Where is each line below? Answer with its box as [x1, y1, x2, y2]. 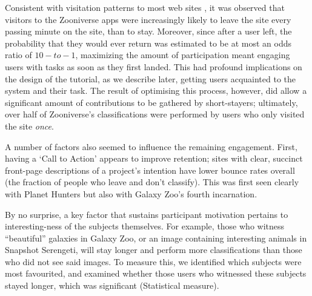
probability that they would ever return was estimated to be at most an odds [5, 36, 291, 49]
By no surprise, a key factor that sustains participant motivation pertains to [5, 208, 288, 220]
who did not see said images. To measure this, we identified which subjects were [5, 255, 302, 268]
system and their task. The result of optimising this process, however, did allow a [5, 84, 307, 97]
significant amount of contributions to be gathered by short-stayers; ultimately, [5, 96, 298, 108]
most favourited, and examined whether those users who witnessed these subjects [5, 267, 307, 280]
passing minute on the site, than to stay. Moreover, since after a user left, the [5, 25, 292, 38]
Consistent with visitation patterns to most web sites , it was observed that [5, 1, 285, 13]
